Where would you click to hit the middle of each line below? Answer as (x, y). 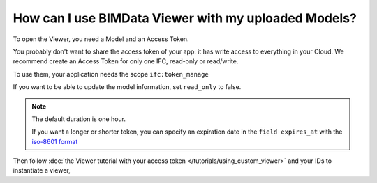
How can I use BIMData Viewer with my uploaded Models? (185, 18)
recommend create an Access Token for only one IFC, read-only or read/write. (126, 61)
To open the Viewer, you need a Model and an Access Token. (101, 39)
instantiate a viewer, (42, 170)
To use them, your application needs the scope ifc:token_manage (111, 74)
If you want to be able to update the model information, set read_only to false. (127, 87)
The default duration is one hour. (79, 119)
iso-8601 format (55, 141)
